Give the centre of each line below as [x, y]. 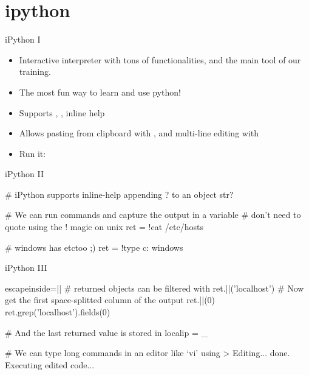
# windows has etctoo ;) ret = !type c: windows [94, 247]
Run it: [32, 153]
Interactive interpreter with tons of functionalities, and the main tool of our [160, 59]
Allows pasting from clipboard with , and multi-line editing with [139, 133]
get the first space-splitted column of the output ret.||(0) [110, 300]
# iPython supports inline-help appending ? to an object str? [119, 194]
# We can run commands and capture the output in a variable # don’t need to [153, 215]
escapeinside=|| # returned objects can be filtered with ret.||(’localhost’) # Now [154, 288]
